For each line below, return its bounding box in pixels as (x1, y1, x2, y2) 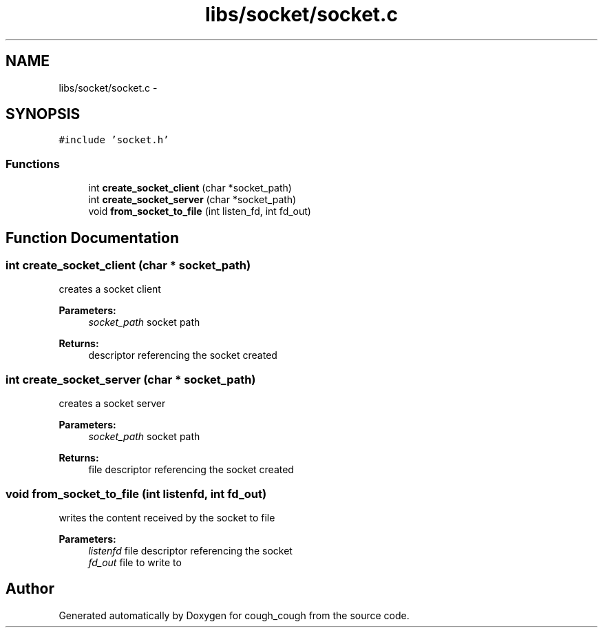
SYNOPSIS (6, 105, 81, 123)
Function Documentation (6, 229, 179, 247)
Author (6, 580, 54, 598)
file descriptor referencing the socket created (88, 464, 294, 476)
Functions (6, 156, 60, 171)
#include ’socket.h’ (59, 134, 169, 146)
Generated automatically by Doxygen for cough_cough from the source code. (59, 609, 410, 621)
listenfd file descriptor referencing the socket (88, 544, 293, 557)
